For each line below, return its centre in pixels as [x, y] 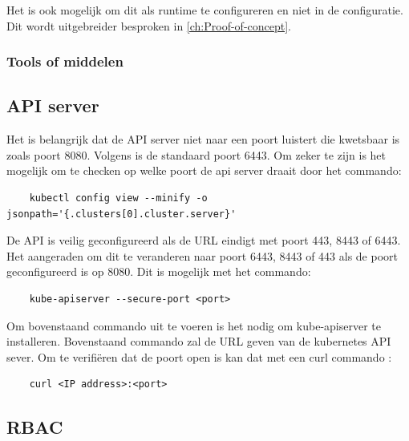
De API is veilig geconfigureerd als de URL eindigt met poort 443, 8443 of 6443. [204, 240]
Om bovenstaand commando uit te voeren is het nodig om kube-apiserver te [194, 325]
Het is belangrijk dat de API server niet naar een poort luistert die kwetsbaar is [203, 139]
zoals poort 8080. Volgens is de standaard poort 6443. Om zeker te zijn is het [196, 154]
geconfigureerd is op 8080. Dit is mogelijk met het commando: [159, 271]
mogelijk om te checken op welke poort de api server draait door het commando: [204, 170]
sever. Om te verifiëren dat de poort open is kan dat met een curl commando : [199, 356]
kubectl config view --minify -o [118, 198]
